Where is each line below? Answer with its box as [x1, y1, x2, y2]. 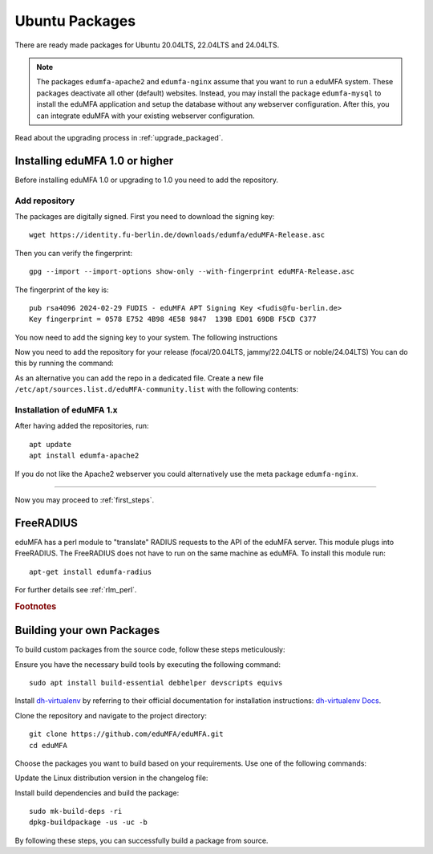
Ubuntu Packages [14, 12, 136, 30]
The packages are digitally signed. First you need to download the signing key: [14, 211, 275, 221]
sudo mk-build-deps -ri [29, 807, 123, 816]
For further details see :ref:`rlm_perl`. [14, 585, 137, 595]
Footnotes [14, 600, 57, 612]
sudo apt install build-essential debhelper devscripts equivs [29, 678, 283, 687]
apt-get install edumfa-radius [29, 567, 152, 576]
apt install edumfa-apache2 [29, 451, 140, 461]
